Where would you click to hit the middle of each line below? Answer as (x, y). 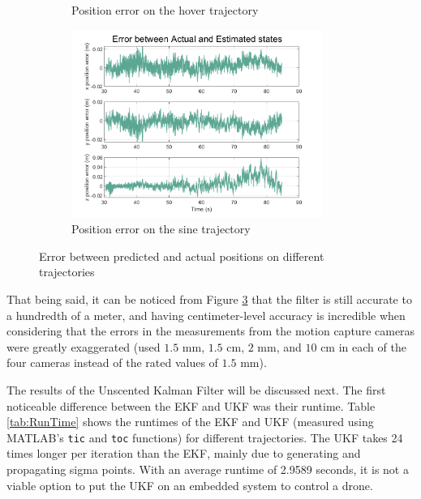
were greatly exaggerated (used (84, 346)
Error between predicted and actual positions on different (182, 256)
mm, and (279, 346)
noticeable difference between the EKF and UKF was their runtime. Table (191, 405)
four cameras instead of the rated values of (112, 363)
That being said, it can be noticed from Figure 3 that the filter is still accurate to (209, 299)
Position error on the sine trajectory (161, 229)
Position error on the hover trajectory (165, 10)
